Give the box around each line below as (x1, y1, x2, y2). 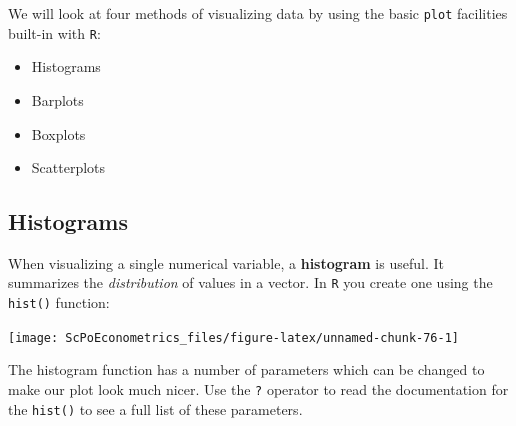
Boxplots (31, 123, 86, 144)
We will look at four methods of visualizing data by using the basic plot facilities (8, 3, 508, 23)
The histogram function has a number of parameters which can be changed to (8, 359, 485, 380)
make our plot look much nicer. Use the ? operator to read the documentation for (8, 379, 509, 400)
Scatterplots (31, 157, 106, 178)
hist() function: (8, 292, 110, 313)
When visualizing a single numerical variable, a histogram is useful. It (8, 252, 444, 273)
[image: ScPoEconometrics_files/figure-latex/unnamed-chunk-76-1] (8, 330, 460, 345)
